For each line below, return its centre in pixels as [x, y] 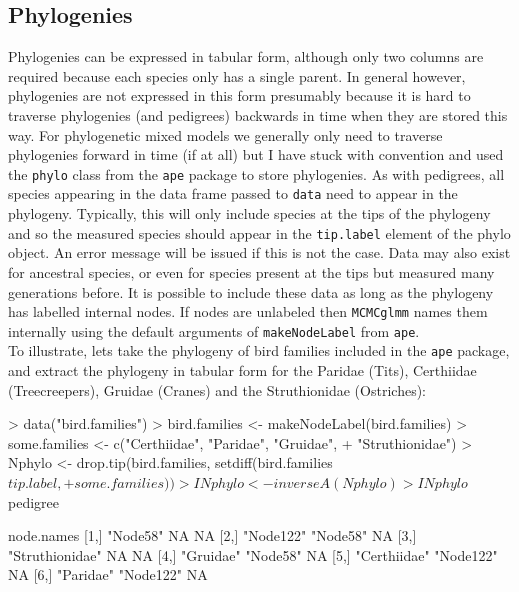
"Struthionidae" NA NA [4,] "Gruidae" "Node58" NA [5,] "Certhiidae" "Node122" [253, 554]
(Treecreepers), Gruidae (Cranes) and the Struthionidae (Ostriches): [217, 389]
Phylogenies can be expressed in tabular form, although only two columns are [246, 56]
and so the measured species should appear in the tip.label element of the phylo [259, 232]
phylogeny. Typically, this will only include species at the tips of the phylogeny [249, 213]
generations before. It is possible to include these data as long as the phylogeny [251, 291]
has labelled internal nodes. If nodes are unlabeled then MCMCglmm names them [248, 311]
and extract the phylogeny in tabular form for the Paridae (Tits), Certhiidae [242, 370]
